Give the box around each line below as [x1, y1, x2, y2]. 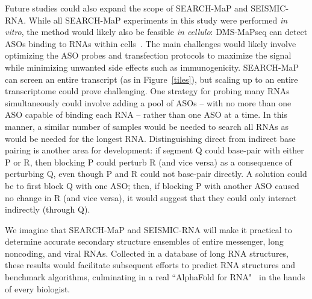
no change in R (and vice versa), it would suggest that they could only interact [5, 191, 297, 204]
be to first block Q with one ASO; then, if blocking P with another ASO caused [5, 179, 299, 191]
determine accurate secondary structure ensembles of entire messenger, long [5, 235, 284, 248]
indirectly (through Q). [5, 203, 90, 216]
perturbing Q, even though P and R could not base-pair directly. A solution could [5, 167, 307, 180]
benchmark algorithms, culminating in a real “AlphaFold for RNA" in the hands [5, 271, 305, 283]
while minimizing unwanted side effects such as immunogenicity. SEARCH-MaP [5, 60, 299, 73]
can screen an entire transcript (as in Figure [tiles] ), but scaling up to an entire [5, 72, 298, 85]
